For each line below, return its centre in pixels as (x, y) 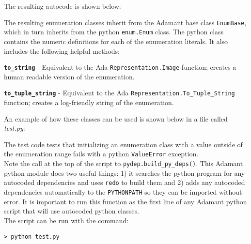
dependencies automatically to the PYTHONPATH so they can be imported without (123, 191)
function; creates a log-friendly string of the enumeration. (89, 102)
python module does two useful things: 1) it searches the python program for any (125, 173)
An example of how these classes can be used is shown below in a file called (116, 118)
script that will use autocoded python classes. (71, 211)
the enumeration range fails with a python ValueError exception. (101, 154)
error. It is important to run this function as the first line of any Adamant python (125, 201)
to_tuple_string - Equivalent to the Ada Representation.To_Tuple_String (119, 93)
